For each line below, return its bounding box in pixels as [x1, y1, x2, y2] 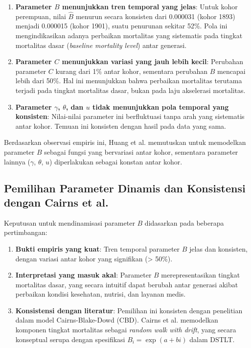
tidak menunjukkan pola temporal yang [92, 101, 229, 112]
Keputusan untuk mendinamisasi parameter [4, 217, 135, 228]
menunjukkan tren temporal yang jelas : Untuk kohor [62, 1, 238, 11]
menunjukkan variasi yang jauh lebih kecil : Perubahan [62, 56, 244, 67]
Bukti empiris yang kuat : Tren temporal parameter [15, 243, 180, 254]
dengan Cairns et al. [4, 194, 109, 209]
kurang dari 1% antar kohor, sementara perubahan [55, 66, 208, 76]
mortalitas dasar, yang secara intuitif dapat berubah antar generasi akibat [15, 279, 238, 289]
